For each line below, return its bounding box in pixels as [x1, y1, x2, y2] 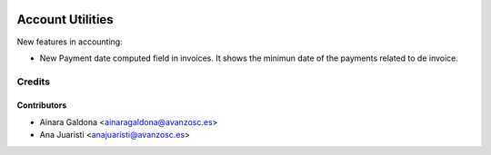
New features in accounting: [16, 36, 123, 47]
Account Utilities [16, 12, 114, 27]
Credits [16, 75, 50, 88]
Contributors [16, 100, 67, 111]
